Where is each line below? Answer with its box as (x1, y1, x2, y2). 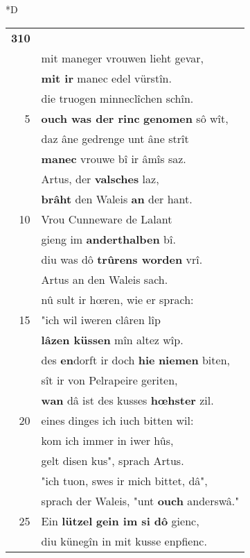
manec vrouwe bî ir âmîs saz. (41, 150, 186, 167)
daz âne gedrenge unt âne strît (41, 130, 189, 146)
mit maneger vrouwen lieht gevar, (41, 49, 204, 66)
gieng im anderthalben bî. (41, 230, 176, 247)
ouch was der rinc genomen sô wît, (41, 110, 229, 126)
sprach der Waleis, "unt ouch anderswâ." (41, 492, 240, 509)
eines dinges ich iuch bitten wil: (41, 412, 194, 428)
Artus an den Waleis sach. (41, 271, 168, 287)
